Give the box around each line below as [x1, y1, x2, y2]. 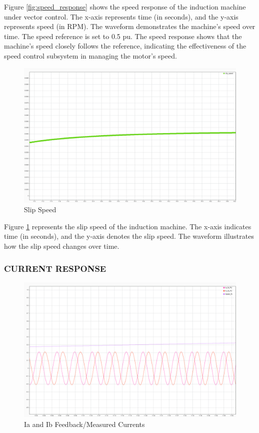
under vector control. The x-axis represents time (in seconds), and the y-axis [4, 11, 238, 22]
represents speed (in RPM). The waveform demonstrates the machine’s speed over [4, 21, 255, 32]
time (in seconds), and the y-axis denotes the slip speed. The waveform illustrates [4, 231, 254, 241]
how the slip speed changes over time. [4, 241, 119, 251]
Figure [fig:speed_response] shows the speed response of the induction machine [4, 2, 246, 12]
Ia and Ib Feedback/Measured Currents [24, 418, 145, 429]
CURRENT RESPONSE [4, 262, 106, 274]
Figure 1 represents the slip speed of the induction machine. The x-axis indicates [4, 221, 251, 231]
